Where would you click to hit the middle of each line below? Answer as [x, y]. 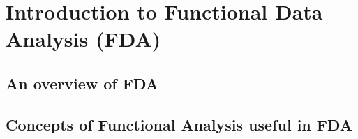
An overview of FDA [82, 83]
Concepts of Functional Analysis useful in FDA [179, 124]
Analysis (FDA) [83, 39]
